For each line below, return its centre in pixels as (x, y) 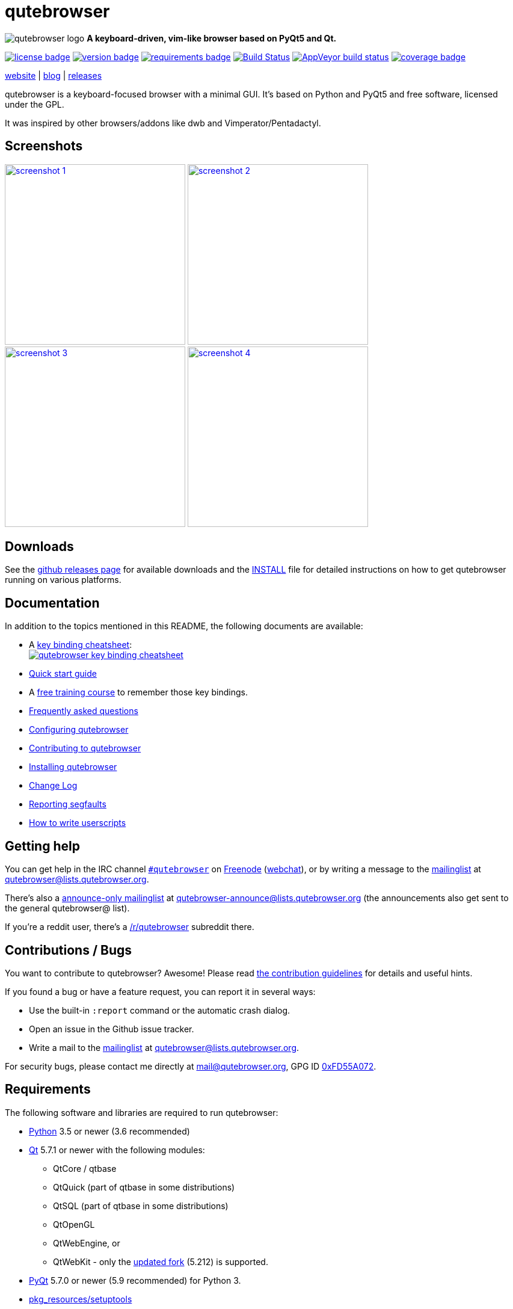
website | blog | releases (54, 75)
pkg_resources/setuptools (81, 1299)
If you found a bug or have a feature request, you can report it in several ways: (160, 991)
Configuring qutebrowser (79, 730)
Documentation (52, 603)
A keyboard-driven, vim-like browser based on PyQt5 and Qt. (212, 38)
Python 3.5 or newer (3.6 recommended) (109, 1131)
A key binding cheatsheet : (81, 645)
